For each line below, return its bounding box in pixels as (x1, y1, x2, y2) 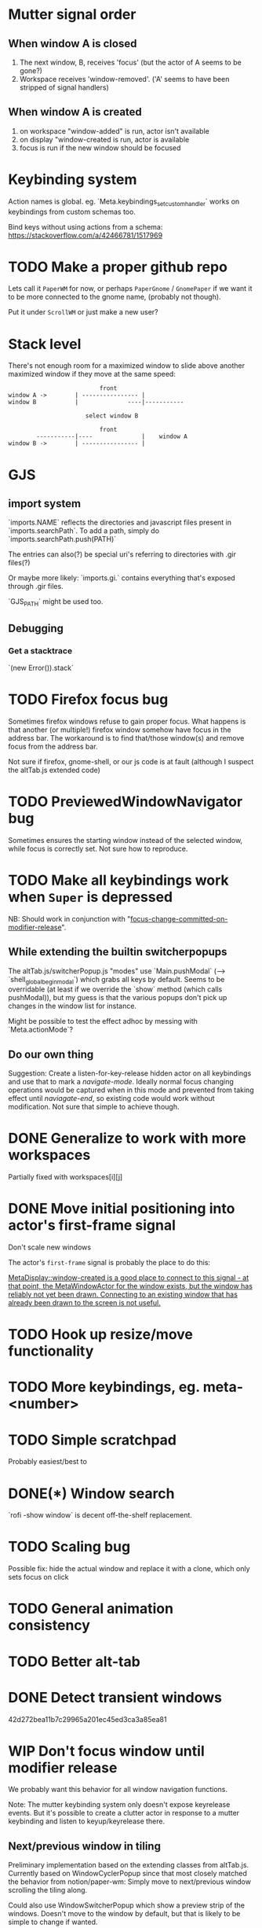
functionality (8, 1342, 94, 1360)
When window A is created (8, 105, 143, 119)
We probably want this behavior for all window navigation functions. (8, 1785, 227, 1794)
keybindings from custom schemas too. (8, 207, 136, 216)
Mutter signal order (8, 6, 136, 24)
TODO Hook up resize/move (8, 1326, 194, 1344)
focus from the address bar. (8, 741, 98, 751)
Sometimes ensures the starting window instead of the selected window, (8, 835, 243, 844)
